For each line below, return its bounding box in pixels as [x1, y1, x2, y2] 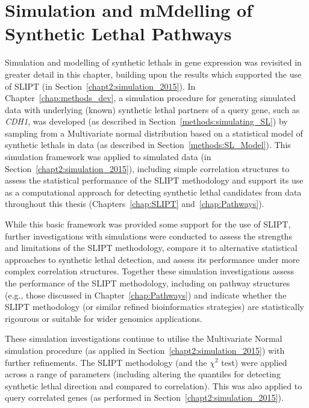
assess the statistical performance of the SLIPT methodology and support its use [5, 174, 304, 187]
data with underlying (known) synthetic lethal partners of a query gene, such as [5, 103, 300, 116]
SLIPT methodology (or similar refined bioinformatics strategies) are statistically [5, 300, 304, 313]
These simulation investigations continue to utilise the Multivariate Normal [5, 332, 282, 345]
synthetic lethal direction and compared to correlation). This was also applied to [5, 379, 302, 392]
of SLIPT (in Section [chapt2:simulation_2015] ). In [5, 79, 196, 92]
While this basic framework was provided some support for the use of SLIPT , [5, 218, 291, 230]
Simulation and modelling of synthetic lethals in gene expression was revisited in [5, 56, 302, 69]
